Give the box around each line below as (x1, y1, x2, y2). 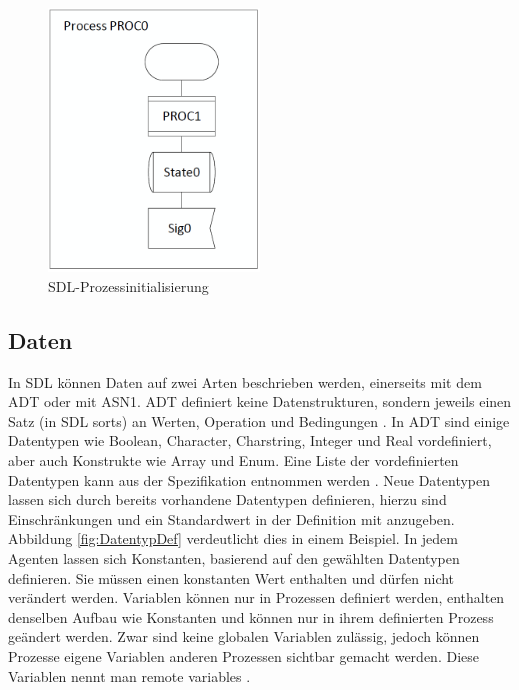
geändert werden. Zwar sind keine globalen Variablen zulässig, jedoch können (8, 626, 480, 647)
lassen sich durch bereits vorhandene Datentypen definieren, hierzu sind (8, 489, 447, 510)
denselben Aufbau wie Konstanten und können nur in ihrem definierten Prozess (8, 606, 494, 627)
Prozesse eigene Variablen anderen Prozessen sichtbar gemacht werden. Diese (8, 645, 479, 666)
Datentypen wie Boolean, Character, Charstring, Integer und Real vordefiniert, (8, 430, 492, 451)
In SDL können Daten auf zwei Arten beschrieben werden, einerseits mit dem (8, 371, 482, 392)
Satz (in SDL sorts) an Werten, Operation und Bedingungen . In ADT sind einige (8, 410, 510, 431)
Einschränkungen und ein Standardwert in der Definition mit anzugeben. (8, 508, 455, 529)
